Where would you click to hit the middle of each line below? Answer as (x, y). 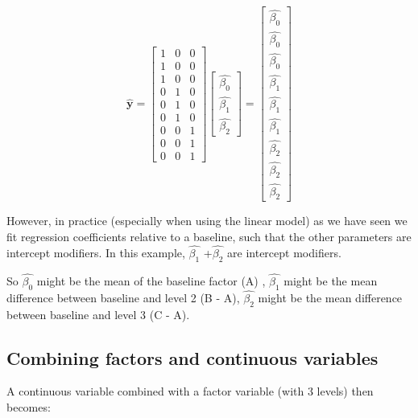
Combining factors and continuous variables (192, 357)
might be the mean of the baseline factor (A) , (151, 280)
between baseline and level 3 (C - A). (98, 314)
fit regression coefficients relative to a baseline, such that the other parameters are (209, 237)
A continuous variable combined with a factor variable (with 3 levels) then (190, 391)
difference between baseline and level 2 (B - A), (123, 297)
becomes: (29, 407)
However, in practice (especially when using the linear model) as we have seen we (207, 221)
